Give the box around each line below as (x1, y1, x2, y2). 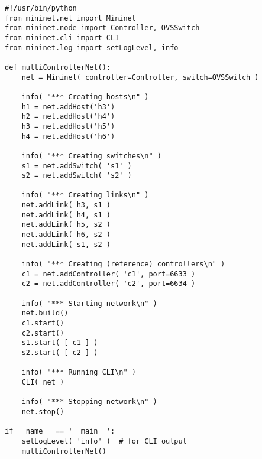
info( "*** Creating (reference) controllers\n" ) (21, 260, 225, 269)
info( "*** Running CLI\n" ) (21, 368, 136, 377)
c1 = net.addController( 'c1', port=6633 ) (21, 269, 196, 278)
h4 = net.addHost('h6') (21, 132, 115, 141)
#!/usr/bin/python (5, 4, 77, 12)
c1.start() (21, 319, 64, 327)
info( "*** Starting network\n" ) (21, 299, 157, 308)
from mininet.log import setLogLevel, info (5, 43, 179, 52)
